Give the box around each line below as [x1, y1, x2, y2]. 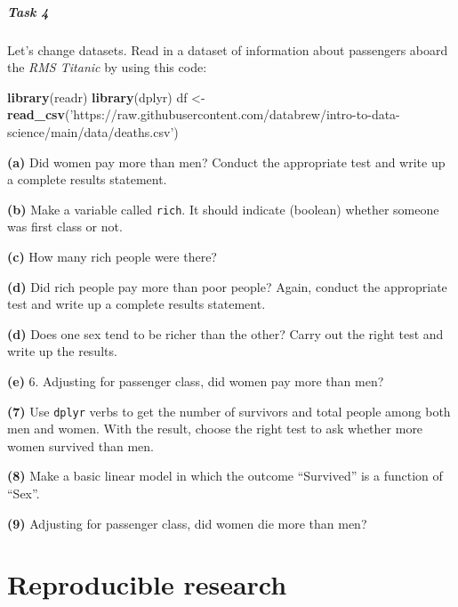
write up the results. [7, 342, 117, 360]
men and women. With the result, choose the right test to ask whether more [7, 419, 423, 438]
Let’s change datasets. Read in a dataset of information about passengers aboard [7, 40, 448, 59]
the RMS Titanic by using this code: [7, 58, 207, 77]
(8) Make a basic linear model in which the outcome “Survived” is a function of [7, 466, 443, 485]
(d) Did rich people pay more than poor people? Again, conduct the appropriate [7, 277, 447, 295]
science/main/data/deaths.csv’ [7, 122, 174, 141]
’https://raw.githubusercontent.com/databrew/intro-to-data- [69, 105, 400, 124]
